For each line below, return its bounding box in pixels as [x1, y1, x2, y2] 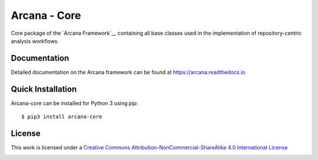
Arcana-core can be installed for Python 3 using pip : [11, 99, 138, 106]
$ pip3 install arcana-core [21, 113, 102, 120]
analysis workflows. [11, 37, 59, 44]
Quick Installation [11, 84, 77, 94]
